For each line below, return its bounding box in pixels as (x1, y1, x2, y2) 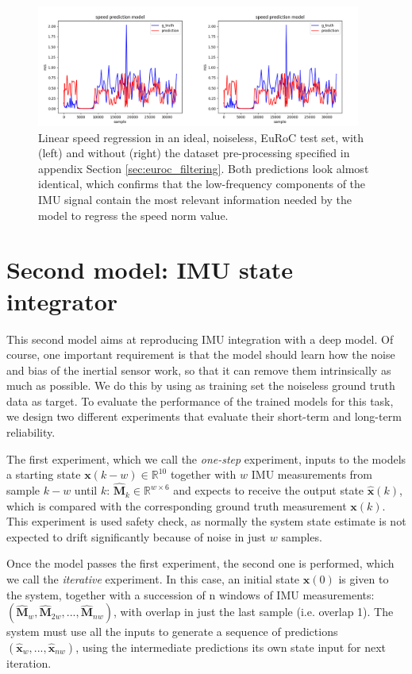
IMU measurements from (251, 466, 373, 483)
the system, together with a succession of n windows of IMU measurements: (6, 586, 375, 603)
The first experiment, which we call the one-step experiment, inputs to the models (6, 450, 406, 467)
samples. (281, 528, 322, 545)
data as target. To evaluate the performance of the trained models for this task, (6, 392, 394, 409)
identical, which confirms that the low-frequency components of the (38, 175, 366, 192)
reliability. (6, 424, 56, 441)
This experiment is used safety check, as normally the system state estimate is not (6, 513, 406, 530)
